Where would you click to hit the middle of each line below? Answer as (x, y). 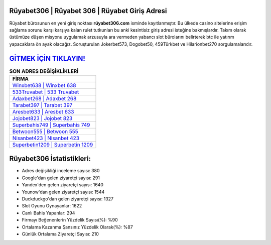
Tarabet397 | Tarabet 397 (42, 105)
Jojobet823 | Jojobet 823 (42, 118)
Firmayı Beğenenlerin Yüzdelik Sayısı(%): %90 (70, 220)
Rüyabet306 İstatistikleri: (50, 159)
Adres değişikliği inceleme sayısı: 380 (61, 171)
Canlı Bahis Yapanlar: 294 (48, 213)
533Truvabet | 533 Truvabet (46, 92)
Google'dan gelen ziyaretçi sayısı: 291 (61, 178)
